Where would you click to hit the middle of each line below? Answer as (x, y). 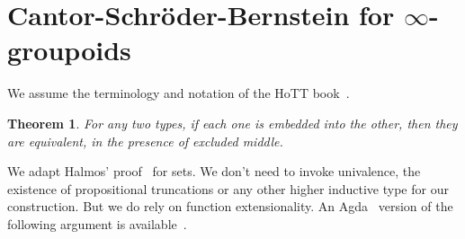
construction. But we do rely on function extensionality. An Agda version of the (230, 206)
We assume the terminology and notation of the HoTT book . (179, 93)
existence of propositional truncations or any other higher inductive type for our (228, 188)
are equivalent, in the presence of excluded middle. (145, 141)
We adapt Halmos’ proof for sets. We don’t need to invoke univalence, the (214, 171)
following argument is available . (97, 223)
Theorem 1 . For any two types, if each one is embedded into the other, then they (232, 123)
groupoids (69, 50)
